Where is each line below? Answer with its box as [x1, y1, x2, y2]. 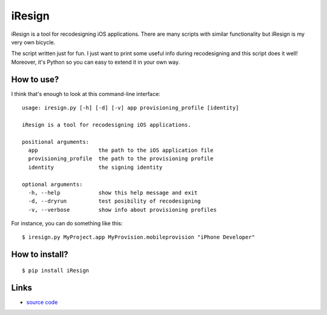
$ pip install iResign [22, 267, 90, 274]
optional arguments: [22, 181, 83, 188]
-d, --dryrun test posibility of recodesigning [28, 198, 201, 205]
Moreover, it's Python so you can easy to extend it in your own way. [11, 58, 180, 66]
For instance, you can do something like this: [11, 220, 123, 227]
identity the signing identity [28, 164, 163, 171]
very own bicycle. [11, 38, 56, 46]
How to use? [11, 74, 59, 84]
